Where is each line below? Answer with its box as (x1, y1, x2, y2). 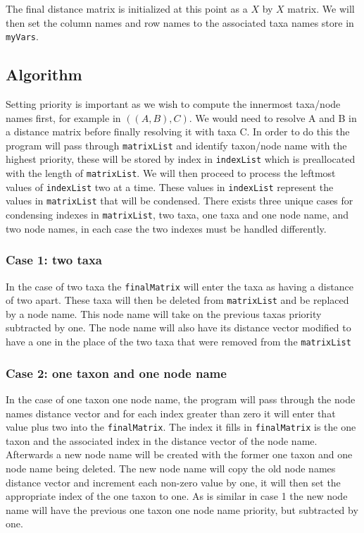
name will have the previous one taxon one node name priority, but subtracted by (6, 502, 358, 517)
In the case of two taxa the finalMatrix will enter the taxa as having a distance (6, 278, 353, 293)
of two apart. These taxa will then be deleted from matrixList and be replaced (6, 293, 349, 307)
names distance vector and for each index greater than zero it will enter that (6, 405, 336, 420)
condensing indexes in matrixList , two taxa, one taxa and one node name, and (6, 207, 349, 222)
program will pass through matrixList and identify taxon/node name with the (6, 137, 347, 152)
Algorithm (6, 63, 82, 85)
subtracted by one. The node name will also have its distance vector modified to (6, 320, 351, 335)
